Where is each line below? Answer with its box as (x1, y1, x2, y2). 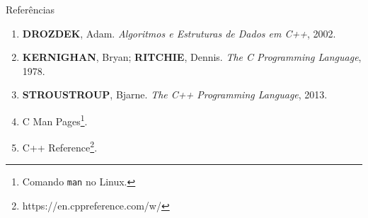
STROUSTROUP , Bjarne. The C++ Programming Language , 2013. (22, 87, 328, 102)
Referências (6, 2, 55, 16)
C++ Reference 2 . (22, 138, 98, 154)
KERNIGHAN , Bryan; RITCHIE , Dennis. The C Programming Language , (22, 50, 362, 64)
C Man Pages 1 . (22, 111, 88, 128)
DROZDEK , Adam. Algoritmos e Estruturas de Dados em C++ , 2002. (22, 25, 336, 40)
